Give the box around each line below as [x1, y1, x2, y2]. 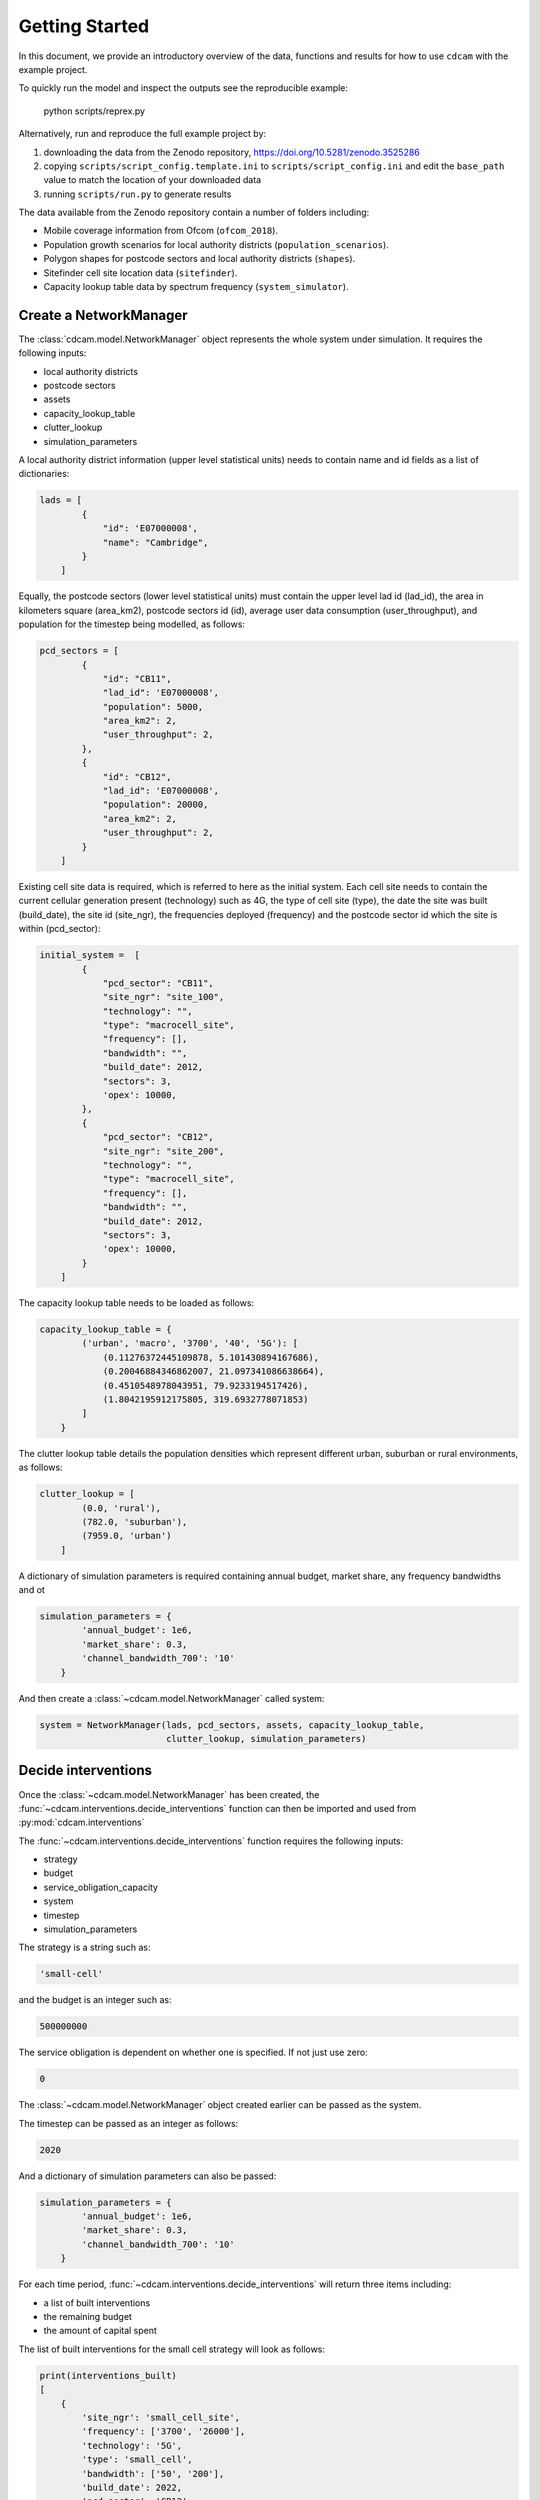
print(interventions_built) [39, 2370, 177, 2381]
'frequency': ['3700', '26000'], [81, 2426, 246, 2437]
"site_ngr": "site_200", [102, 1145, 225, 1157]
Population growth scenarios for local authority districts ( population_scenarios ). [43, 238, 389, 250]
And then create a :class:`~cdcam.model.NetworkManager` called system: [18, 1692, 325, 1704]
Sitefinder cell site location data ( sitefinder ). [43, 266, 238, 279]
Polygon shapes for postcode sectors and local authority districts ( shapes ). [43, 253, 356, 265]
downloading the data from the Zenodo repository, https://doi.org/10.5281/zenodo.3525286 [43, 146, 420, 158]
